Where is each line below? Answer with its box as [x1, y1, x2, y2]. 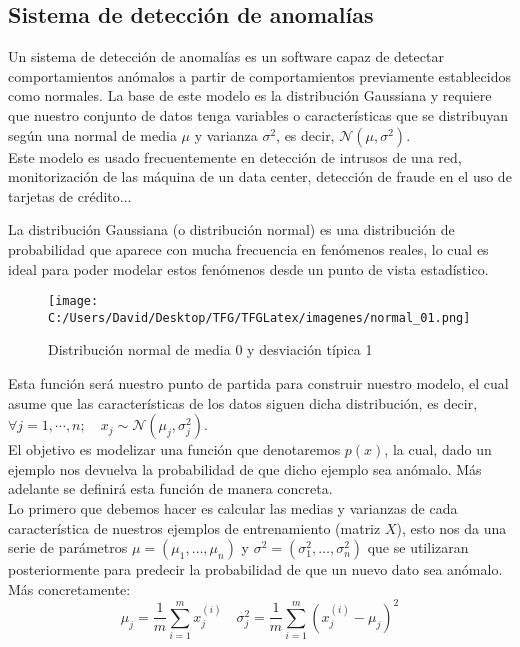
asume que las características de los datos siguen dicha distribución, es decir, [8, 392, 478, 413]
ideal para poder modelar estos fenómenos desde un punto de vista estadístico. [8, 258, 489, 279]
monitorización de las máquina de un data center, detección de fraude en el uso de [8, 166, 512, 187]
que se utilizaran [367, 537, 469, 558]
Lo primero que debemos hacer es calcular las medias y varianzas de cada [8, 498, 458, 519]
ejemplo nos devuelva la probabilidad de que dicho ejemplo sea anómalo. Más [8, 458, 482, 479]
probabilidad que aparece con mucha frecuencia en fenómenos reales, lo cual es [8, 238, 489, 259]
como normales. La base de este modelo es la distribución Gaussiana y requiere [8, 85, 492, 106]
